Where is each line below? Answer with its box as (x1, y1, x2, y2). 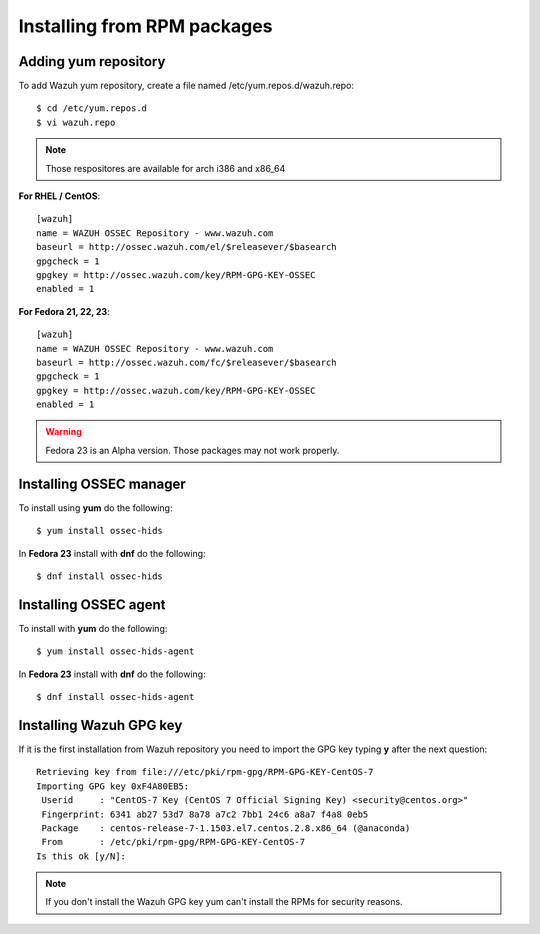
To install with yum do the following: (18, 622, 168, 634)
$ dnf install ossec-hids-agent (36, 691, 195, 703)
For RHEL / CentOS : (18, 190, 101, 202)
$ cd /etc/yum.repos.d (36, 103, 148, 114)
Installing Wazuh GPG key (18, 716, 183, 734)
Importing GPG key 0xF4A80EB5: (36, 780, 190, 792)
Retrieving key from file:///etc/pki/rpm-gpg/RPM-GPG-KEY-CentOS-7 (36, 766, 374, 778)
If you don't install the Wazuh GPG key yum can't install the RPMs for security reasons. (45, 896, 404, 908)
